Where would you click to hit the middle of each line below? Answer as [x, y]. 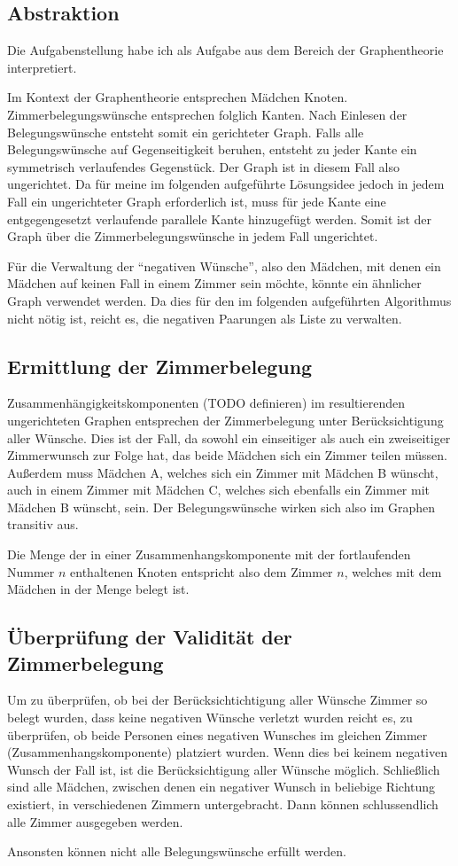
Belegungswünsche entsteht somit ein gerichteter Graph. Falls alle [186, 132]
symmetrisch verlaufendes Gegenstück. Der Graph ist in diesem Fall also [204, 166]
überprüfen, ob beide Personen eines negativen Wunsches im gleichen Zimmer [217, 734]
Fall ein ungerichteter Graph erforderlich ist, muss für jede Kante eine [197, 201]
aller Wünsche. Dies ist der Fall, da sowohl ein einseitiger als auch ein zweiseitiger [229, 437]
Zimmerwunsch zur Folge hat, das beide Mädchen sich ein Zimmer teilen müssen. [227, 455]
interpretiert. [42, 67]
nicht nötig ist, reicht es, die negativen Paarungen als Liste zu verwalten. [205, 318]
